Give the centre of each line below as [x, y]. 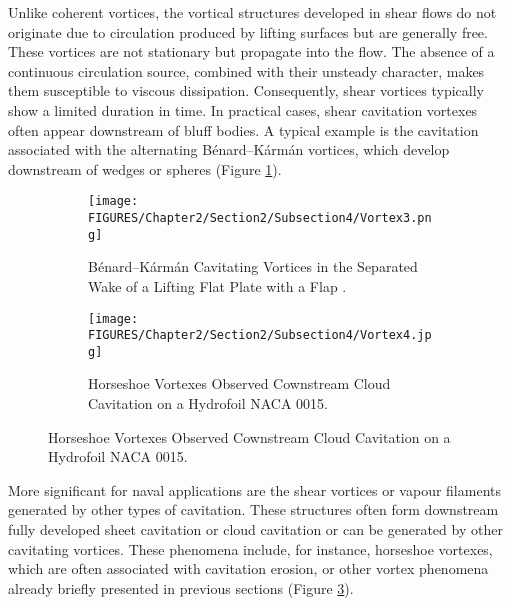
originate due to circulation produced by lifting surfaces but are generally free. [248, 31]
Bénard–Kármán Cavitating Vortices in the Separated [253, 266]
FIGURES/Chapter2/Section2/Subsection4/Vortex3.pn [260, 218]
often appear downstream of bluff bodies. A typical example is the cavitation [243, 129]
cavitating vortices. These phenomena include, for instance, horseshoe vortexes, [250, 548]
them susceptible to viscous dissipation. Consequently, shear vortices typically [246, 90]
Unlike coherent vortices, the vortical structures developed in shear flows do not [252, 12]
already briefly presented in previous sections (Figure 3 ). [181, 587]
